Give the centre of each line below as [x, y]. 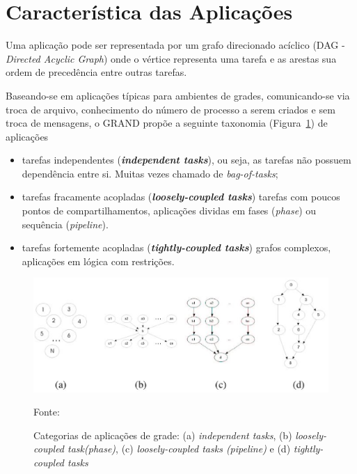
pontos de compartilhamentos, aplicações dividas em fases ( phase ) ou [169, 211]
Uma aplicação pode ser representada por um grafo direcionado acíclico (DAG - [175, 45]
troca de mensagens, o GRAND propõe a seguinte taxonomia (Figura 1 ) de [167, 123]
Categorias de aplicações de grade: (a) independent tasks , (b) [163, 435]
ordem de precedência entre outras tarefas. [96, 72]
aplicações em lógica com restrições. [98, 261]
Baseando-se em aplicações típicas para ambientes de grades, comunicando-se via [178, 95]
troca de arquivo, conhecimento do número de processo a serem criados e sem [170, 109]
